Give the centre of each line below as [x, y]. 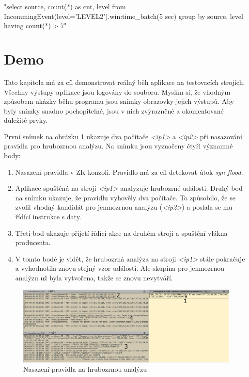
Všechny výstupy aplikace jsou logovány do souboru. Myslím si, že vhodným [117, 91]
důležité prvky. [26, 120]
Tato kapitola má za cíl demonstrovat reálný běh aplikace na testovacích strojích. [124, 82]
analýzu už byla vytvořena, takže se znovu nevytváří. [94, 278]
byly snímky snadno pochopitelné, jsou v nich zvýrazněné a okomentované [114, 110]
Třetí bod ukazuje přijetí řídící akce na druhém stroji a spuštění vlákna [121, 233]
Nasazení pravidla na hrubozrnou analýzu [85, 369]
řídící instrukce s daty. [48, 217]
